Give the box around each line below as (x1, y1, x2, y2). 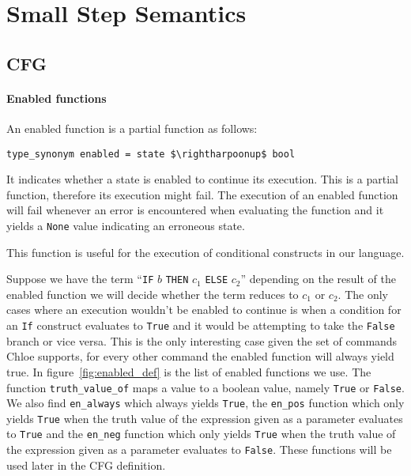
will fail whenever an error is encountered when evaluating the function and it (6, 202, 384, 218)
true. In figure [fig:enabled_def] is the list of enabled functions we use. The (6, 363, 371, 380)
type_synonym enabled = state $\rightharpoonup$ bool (6, 148, 296, 160)
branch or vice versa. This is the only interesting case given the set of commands (6, 332, 398, 349)
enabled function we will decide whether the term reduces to (6, 285, 299, 302)
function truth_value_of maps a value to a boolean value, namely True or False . (6, 379, 405, 395)
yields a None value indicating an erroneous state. (6, 217, 245, 233)
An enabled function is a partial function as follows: (6, 119, 258, 136)
